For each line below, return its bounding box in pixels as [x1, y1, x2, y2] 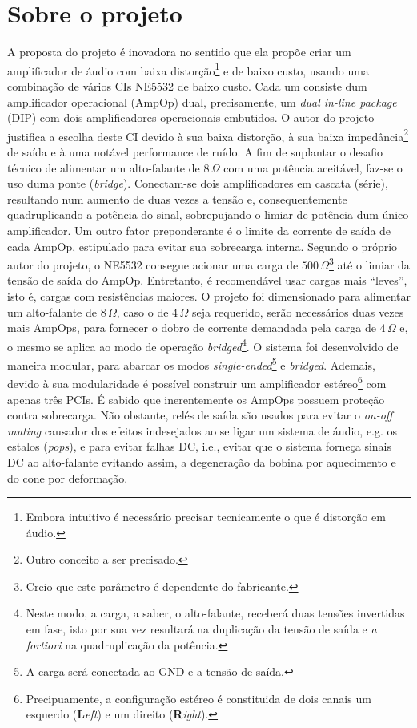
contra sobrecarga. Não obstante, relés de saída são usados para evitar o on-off [7, 406, 393, 423]
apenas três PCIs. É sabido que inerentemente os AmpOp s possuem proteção [7, 390, 385, 407]
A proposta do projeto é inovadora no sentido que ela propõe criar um [7, 43, 351, 60]
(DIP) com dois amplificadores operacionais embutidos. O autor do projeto [7, 109, 375, 126]
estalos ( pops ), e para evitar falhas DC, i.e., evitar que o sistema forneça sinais [7, 438, 392, 455]
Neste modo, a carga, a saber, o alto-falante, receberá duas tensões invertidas [26, 605, 405, 621]
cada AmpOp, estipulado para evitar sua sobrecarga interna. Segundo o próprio [7, 237, 398, 254]
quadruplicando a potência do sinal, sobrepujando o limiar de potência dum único [7, 206, 409, 223]
